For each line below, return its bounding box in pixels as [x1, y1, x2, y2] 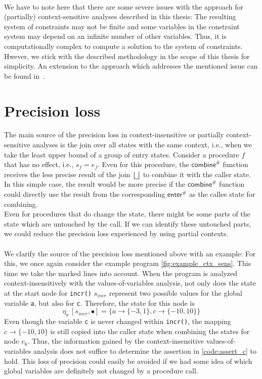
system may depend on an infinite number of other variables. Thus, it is [4, 31, 227, 41]
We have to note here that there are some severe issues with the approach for [4, 1, 244, 12]
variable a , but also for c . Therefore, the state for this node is [4, 297, 195, 308]
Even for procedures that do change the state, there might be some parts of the [4, 208, 250, 219]
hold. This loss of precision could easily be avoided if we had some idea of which [4, 355, 252, 366]
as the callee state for [189, 189, 255, 199]
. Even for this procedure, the [97, 159, 189, 170]
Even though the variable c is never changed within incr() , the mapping [4, 316, 231, 327]
